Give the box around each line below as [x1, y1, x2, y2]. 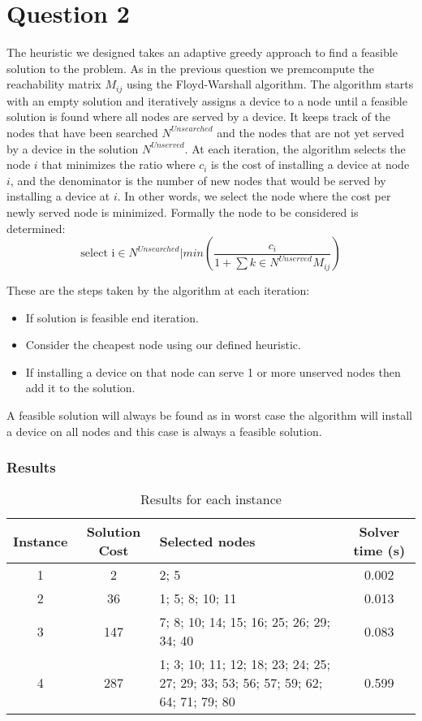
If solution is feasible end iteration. [25, 309, 199, 326]
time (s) [353, 541, 406, 560]
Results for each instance [140, 490, 282, 509]
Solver [359, 522, 400, 542]
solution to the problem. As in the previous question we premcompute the [6, 59, 375, 76]
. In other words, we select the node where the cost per [117, 188, 391, 205]
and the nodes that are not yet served [217, 123, 405, 140]
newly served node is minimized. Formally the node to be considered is [6, 203, 359, 220]
